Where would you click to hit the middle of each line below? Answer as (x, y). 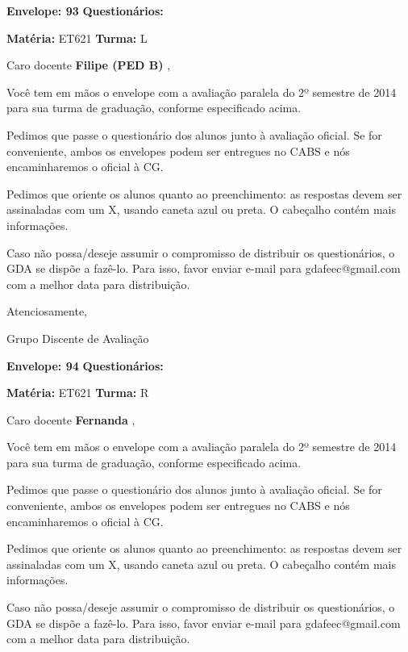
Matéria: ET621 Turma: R (78, 393)
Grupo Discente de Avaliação (78, 338)
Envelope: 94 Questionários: (85, 365)
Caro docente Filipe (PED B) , (89, 65)
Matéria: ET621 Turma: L (77, 38)
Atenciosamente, (47, 311)
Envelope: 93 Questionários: (85, 10)
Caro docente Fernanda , (71, 419)
